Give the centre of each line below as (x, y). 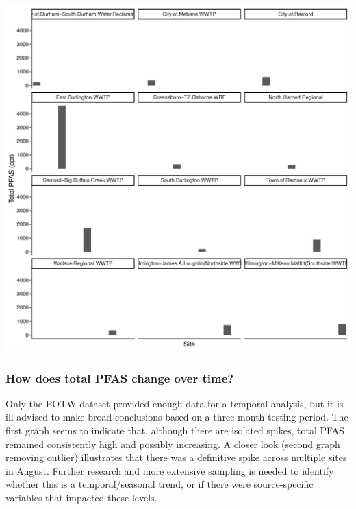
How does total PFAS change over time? (120, 378)
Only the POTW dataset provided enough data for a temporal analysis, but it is (175, 403)
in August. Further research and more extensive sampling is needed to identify (170, 470)
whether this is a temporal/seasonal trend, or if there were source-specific (160, 484)
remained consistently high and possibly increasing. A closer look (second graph (173, 443)
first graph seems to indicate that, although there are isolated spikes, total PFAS (175, 430)
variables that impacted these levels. (81, 497)
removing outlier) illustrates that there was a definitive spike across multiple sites (176, 457)
